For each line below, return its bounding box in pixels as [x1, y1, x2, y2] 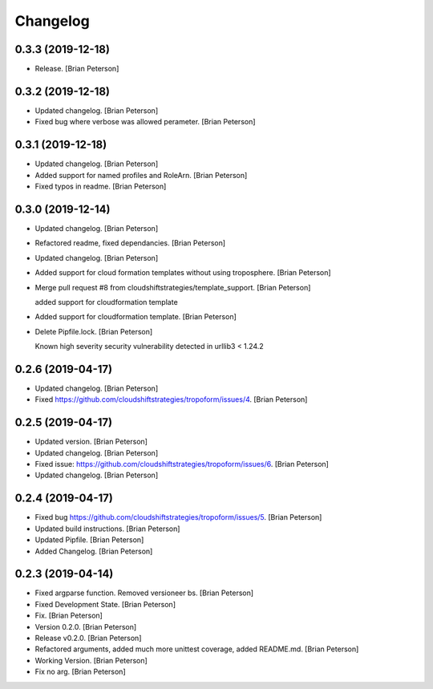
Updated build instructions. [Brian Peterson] [34, 524, 180, 533]
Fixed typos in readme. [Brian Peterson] [34, 181, 167, 192]
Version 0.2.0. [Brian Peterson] [34, 622, 137, 631]
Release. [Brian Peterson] [34, 64, 119, 74]
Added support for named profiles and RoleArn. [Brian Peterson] [34, 170, 248, 180]
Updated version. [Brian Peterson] [34, 437, 148, 447]
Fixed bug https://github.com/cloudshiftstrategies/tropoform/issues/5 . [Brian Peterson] [34, 513, 322, 522]
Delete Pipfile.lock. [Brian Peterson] [34, 326, 153, 336]
